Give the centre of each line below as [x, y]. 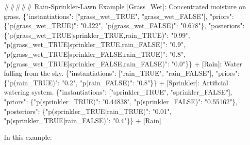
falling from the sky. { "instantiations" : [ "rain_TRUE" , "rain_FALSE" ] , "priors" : [122, 73]
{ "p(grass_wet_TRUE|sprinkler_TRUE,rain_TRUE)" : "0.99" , [97, 35]
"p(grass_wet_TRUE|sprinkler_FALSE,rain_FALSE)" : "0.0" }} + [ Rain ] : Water [123, 63]
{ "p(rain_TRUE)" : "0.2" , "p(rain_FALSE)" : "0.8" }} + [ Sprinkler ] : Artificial [116, 82]
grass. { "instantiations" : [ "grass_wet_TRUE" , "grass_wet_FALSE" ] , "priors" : [119, 16]
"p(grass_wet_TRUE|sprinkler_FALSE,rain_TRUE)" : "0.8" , [95, 54]
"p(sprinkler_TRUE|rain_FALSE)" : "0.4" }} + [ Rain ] [83, 121]
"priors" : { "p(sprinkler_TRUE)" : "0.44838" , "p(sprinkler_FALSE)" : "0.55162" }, [121, 101]
